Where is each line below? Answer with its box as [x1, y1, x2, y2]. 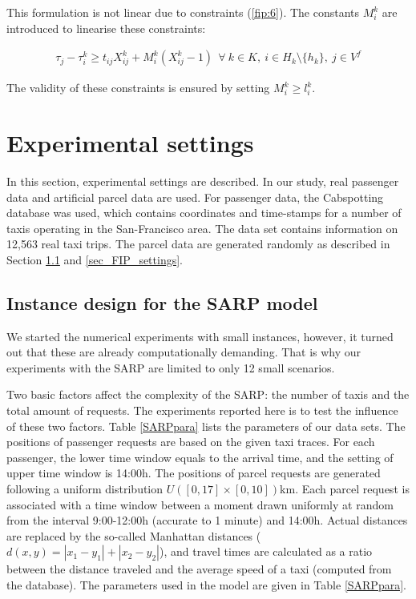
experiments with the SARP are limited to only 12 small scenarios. [6, 359, 335, 376]
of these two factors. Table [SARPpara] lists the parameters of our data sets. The [6, 417, 406, 434]
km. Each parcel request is [280, 480, 410, 497]
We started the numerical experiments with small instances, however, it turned [6, 328, 394, 344]
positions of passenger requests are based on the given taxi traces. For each [6, 433, 375, 450]
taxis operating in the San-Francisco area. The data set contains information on [6, 219, 398, 236]
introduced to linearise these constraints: [6, 19, 206, 36]
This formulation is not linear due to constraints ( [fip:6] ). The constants [6, 4, 360, 20]
